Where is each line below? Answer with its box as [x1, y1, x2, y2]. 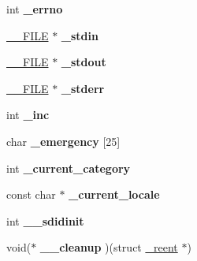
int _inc [6, 106, 50, 123]
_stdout [61, 54, 106, 70]
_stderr [61, 80, 105, 96]
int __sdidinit [6, 212, 84, 229]
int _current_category [6, 159, 131, 176]
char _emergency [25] [6, 132, 121, 149]
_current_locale [69, 186, 160, 203]
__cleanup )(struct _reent [39, 239, 178, 255]
